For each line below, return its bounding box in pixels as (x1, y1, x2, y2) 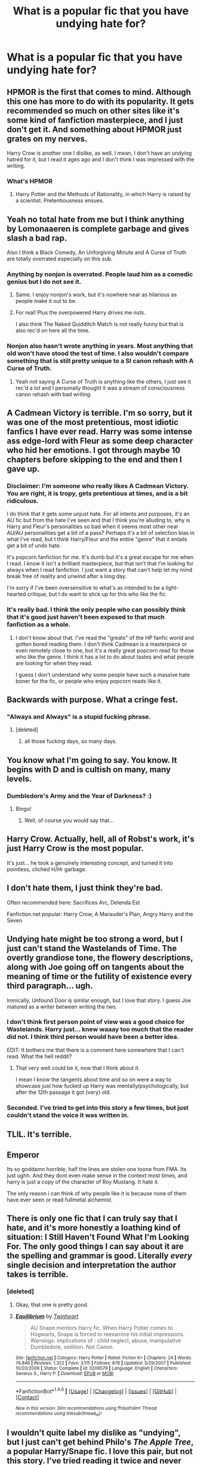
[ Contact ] (15, 1394, 39, 1401)
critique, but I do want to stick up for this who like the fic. (27, 590, 168, 598)
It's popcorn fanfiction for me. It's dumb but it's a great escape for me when (7, 554, 194, 561)
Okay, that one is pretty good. (15, 1301, 89, 1308)
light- (165, 584, 179, 591)
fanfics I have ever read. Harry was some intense (7, 427, 193, 437)
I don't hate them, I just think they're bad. (7, 883, 163, 893)
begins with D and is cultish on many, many (7, 764, 171, 774)
